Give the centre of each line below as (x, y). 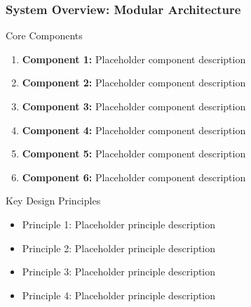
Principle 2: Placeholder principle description (119, 248)
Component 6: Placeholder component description (134, 177)
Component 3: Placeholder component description (134, 106)
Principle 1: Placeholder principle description (119, 224)
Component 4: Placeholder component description (134, 130)
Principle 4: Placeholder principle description (119, 295)
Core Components (44, 35)
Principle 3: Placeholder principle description (119, 272)
